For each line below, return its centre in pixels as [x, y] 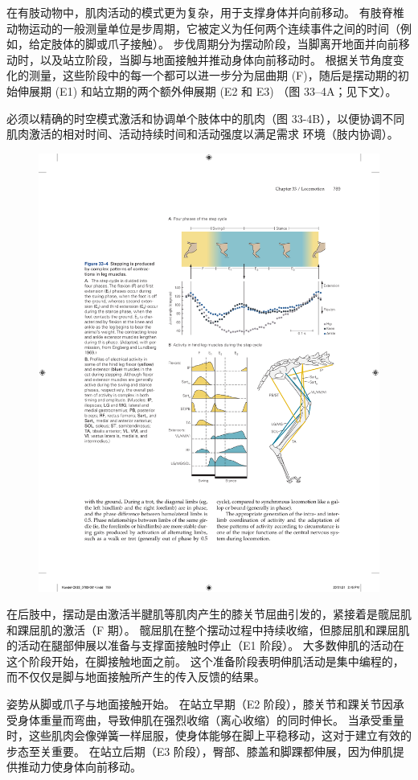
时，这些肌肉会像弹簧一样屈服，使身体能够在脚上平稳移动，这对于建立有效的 [209, 735]
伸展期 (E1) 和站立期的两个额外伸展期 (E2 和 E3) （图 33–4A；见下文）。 [207, 90]
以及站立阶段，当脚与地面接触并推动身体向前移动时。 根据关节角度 [216, 59]
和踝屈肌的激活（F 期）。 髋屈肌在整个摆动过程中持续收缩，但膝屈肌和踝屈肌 [208, 629]
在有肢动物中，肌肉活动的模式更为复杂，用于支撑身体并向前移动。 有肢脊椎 [205, 12]
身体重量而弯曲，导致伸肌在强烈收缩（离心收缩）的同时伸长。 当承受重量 [211, 719]
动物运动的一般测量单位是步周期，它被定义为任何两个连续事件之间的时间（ [203, 28]
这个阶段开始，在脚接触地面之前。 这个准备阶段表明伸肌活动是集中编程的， [205, 661]
